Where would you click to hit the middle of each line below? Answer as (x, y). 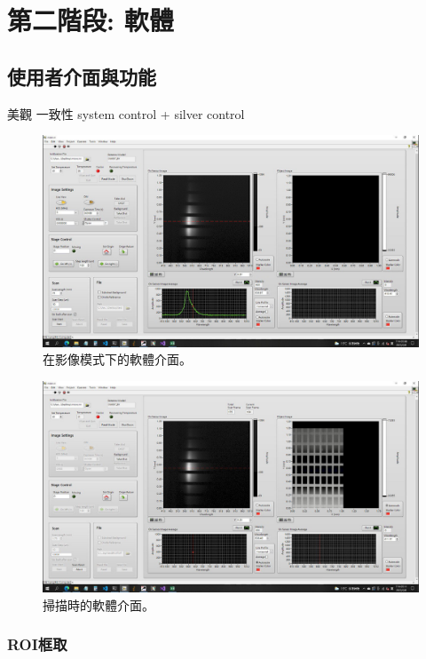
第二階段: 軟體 (91, 20)
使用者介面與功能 (82, 76)
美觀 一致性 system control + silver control (126, 113)
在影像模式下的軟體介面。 (117, 359)
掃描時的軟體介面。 (99, 604)
